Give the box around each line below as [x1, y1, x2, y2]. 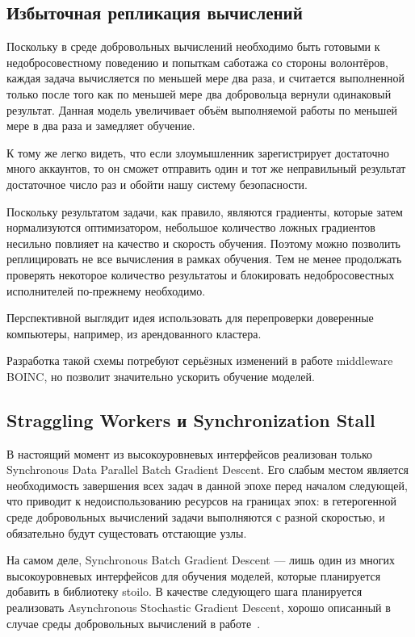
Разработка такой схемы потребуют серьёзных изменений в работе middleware [6, 352, 393, 369]
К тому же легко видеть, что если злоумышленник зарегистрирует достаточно [6, 144, 390, 161]
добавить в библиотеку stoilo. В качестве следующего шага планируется [6, 583, 363, 600]
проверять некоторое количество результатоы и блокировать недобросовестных [6, 266, 395, 283]
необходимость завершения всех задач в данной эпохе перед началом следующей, [6, 476, 408, 493]
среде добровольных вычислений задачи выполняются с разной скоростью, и [6, 509, 385, 526]
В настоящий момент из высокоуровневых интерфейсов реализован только [6, 445, 373, 462]
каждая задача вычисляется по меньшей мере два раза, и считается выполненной [6, 69, 405, 86]
